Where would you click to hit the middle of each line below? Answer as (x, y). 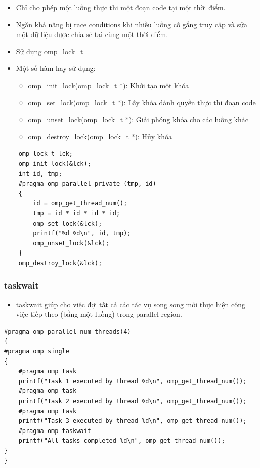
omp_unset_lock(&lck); (71, 243)
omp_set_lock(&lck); (68, 223)
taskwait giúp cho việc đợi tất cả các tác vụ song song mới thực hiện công (131, 304)
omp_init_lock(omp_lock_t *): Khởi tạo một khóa (109, 85)
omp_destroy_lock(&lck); (60, 263)
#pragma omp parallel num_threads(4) (68, 331)
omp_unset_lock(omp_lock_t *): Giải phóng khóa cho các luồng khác (138, 119)
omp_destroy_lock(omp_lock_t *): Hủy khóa (100, 136)
